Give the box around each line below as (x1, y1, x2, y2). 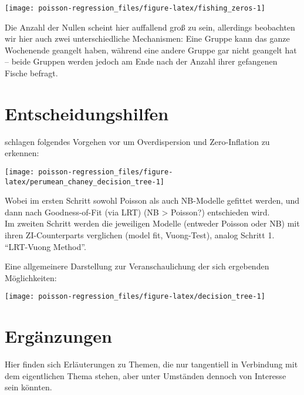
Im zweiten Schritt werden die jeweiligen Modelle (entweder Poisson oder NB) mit (5, 217, 300, 229)
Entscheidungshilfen (5, 101, 169, 125)
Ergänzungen (5, 324, 112, 348)
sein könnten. (5, 381, 52, 393)
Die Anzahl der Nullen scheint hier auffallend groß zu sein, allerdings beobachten (5, 21, 295, 33)
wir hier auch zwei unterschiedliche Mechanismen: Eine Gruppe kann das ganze (5, 32, 290, 45)
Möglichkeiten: (5, 271, 57, 283)
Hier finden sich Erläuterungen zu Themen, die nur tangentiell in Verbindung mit (5, 358, 298, 370)
